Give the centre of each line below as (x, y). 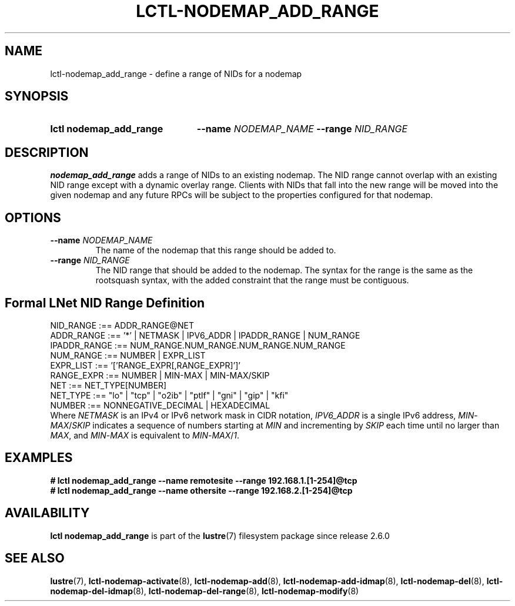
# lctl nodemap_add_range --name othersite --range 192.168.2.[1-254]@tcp (201, 490)
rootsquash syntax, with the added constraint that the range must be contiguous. (252, 280)
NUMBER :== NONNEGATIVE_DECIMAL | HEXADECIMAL (160, 405)
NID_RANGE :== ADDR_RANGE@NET (122, 325)
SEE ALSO (35, 558)
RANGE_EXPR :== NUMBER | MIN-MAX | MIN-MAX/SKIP (160, 375)
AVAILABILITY (47, 513)
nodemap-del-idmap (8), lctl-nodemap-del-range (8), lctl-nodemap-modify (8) (205, 591)
